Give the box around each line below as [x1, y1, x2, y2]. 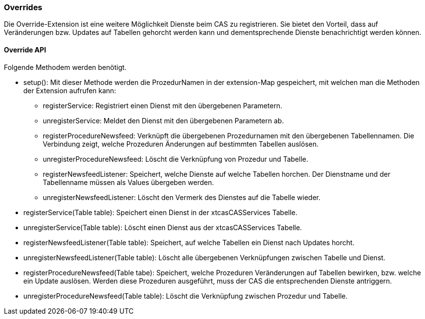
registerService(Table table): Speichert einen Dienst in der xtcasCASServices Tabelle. [23, 208, 298, 217]
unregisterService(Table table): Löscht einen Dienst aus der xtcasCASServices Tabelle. [23, 223, 302, 232]
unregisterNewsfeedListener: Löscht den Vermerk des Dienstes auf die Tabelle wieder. [43, 193, 321, 201]
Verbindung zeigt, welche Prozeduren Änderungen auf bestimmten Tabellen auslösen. [43, 139, 319, 148]
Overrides [4, 2, 43, 12]
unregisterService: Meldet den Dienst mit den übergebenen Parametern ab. [43, 116, 284, 125]
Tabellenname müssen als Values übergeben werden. [43, 178, 214, 186]
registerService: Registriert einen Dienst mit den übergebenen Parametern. [43, 101, 283, 110]
